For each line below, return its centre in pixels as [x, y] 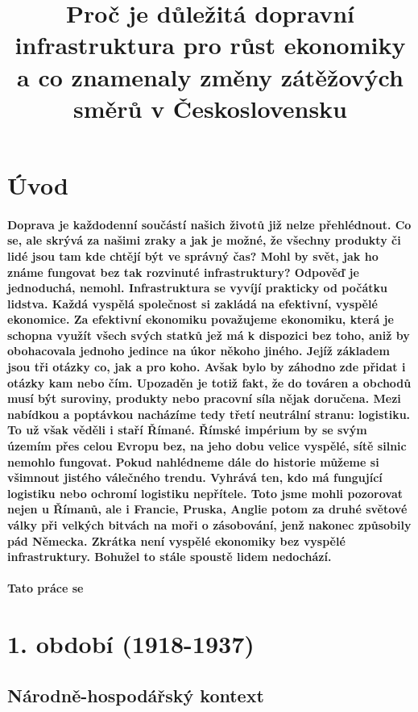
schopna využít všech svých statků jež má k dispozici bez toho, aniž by [209, 335]
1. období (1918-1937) [131, 644]
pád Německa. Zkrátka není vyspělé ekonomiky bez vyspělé [176, 540]
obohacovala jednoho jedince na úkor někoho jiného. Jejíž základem [199, 351]
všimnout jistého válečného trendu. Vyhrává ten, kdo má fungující [195, 477]
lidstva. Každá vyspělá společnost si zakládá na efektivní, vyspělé [192, 303]
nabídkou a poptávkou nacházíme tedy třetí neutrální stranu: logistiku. [209, 414]
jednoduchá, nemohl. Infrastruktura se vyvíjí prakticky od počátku [197, 288]
